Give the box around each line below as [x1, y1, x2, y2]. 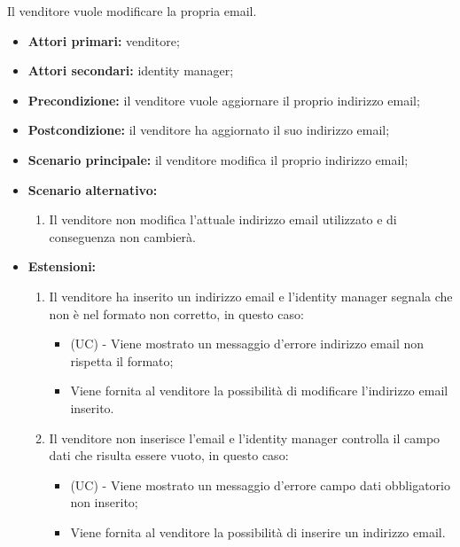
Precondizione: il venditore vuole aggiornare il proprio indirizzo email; [27, 90, 420, 109]
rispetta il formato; [70, 351, 174, 370]
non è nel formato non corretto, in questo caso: [49, 304, 304, 323]
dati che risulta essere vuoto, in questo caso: [49, 446, 289, 465]
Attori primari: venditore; [27, 31, 180, 50]
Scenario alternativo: [27, 180, 158, 199]
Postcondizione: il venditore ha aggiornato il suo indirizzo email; [27, 121, 390, 139]
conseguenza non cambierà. [49, 227, 196, 246]
